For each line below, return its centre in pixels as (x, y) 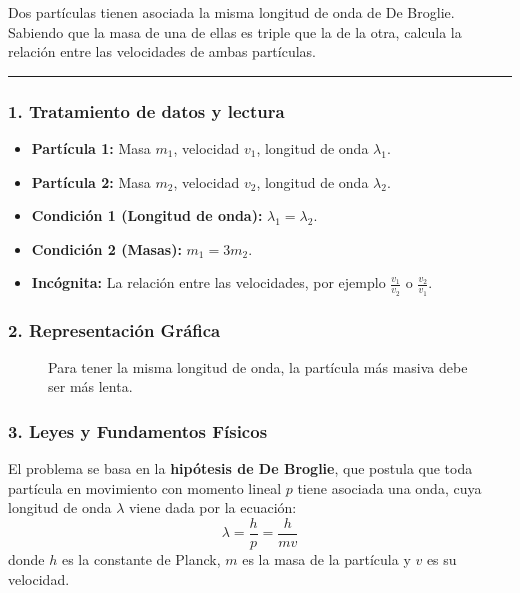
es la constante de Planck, (141, 559)
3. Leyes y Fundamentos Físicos (138, 430)
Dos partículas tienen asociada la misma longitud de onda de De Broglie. (231, 12)
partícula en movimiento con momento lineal (145, 487)
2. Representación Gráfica (114, 329)
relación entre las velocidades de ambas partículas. (162, 51)
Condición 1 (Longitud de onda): (147, 215)
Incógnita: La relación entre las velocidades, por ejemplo (208, 282)
